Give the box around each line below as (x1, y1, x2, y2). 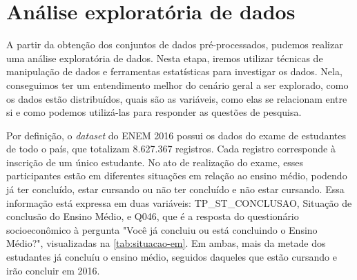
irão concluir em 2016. (6, 263, 100, 277)
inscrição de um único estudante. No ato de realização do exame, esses (6, 154, 304, 169)
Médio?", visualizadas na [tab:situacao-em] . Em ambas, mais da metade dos (6, 236, 326, 250)
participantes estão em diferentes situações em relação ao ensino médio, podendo (6, 168, 347, 183)
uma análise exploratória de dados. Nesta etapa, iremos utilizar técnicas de (6, 50, 323, 65)
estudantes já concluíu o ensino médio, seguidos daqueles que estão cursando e (6, 250, 337, 264)
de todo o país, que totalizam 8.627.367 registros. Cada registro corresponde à (6, 141, 336, 156)
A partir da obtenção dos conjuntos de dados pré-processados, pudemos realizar (6, 37, 343, 52)
